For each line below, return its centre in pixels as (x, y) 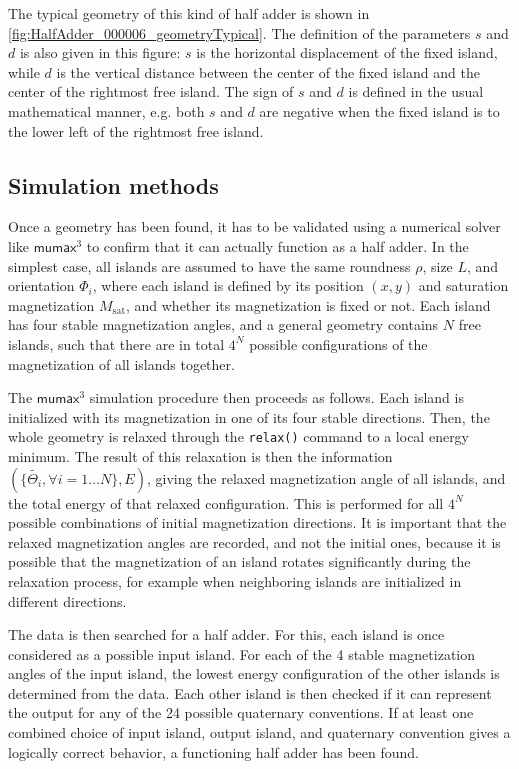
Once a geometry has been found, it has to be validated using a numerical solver (254, 226)
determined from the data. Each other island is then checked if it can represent (250, 692)
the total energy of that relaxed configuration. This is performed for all (226, 502)
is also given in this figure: (100, 52)
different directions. (67, 600)
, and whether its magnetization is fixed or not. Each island (308, 304)
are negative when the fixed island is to (379, 110)
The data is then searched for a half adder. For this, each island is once (226, 634)
